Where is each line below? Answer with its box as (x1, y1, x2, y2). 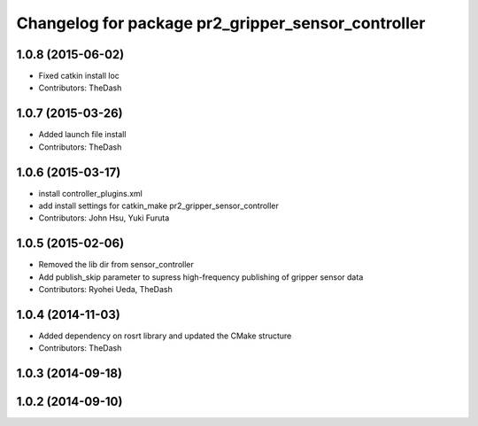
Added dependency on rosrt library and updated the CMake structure (38, 330, 292, 341)
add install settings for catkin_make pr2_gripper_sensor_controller (38, 200, 279, 212)
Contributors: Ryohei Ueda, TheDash (38, 284, 173, 295)
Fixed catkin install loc (38, 71, 119, 81)
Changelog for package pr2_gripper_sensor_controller (16, 13, 426, 33)
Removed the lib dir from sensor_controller (38, 259, 195, 270)
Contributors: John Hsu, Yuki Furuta (38, 213, 170, 223)
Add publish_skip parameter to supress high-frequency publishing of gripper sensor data (38, 271, 364, 283)
